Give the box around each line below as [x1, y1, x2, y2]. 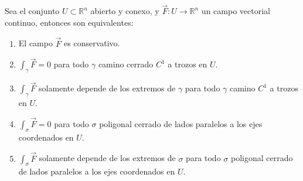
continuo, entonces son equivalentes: [5, 16, 134, 28]
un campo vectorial [201, 5, 270, 17]
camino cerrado [98, 58, 154, 70]
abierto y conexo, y [90, 5, 159, 17]
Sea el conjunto [5, 5, 60, 17]
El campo [18, 37, 53, 49]
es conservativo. [64, 37, 120, 49]
